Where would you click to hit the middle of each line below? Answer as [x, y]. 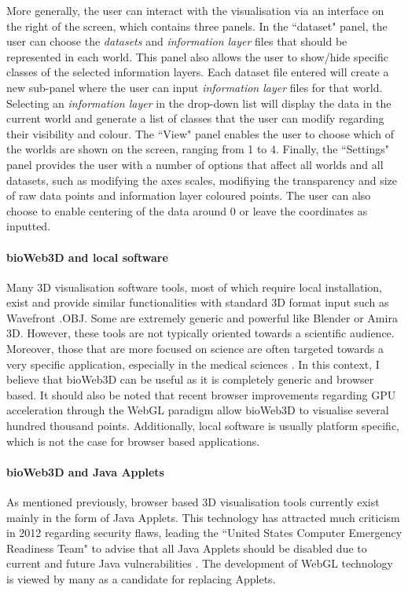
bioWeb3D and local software [87, 257]
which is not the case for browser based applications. [133, 441]
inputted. [29, 226]
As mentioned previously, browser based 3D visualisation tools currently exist [193, 502]
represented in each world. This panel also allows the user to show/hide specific [197, 56]
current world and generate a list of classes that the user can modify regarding [195, 118]
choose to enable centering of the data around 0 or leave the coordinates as [187, 210]
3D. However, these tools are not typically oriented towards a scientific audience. [200, 333]
